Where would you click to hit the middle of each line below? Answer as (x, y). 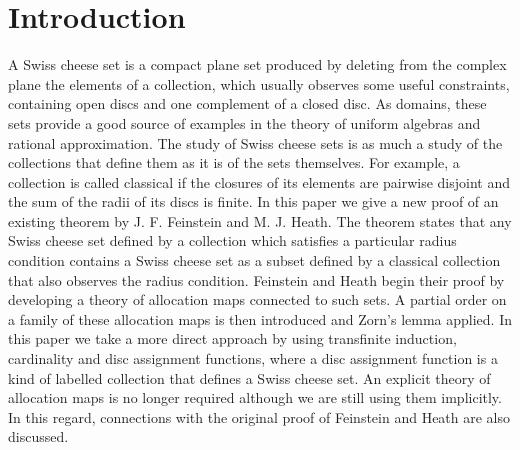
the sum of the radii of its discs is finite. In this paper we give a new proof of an (253, 201)
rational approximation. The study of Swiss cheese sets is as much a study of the (255, 142)
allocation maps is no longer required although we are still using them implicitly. (255, 397)
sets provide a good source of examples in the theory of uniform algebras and (244, 122)
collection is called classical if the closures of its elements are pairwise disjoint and (259, 181)
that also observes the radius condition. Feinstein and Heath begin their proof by (256, 279)
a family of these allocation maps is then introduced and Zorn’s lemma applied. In (260, 318)
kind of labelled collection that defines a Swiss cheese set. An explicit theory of (249, 377)
